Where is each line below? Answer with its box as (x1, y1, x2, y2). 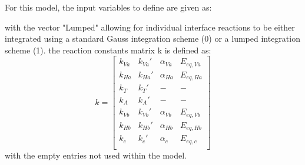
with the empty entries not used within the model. (5, 149, 187, 161)
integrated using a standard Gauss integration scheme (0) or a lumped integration (5, 32, 300, 45)
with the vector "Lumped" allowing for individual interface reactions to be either (5, 21, 295, 33)
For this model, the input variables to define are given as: (5, 1, 212, 13)
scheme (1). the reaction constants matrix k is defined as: (5, 43, 211, 56)
